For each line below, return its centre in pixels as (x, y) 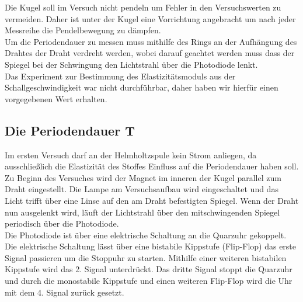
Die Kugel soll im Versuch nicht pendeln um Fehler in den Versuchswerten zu (143, 7)
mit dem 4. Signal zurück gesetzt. (65, 292)
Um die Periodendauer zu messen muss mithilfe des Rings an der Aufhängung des (151, 41)
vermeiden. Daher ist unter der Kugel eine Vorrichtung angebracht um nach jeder (150, 18)
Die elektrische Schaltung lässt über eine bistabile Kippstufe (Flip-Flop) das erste (151, 246)
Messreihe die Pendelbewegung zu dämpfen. (83, 30)
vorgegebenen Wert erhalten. (56, 98)
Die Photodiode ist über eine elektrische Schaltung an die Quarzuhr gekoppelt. (146, 235)
